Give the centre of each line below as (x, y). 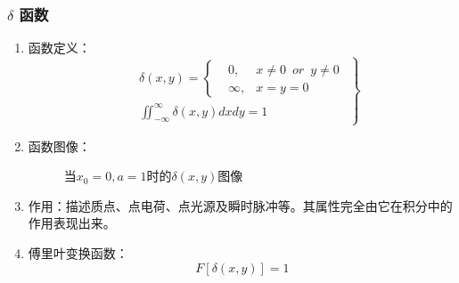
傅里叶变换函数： (78, 253)
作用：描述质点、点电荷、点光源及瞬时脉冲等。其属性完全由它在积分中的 (240, 205)
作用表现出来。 (72, 223)
